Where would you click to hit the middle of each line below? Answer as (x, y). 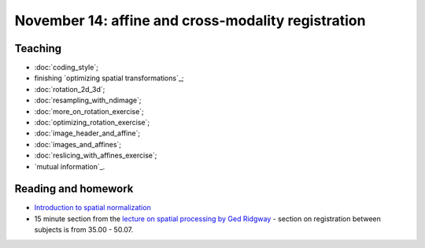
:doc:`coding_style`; (66, 68)
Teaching (38, 48)
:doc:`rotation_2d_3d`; (70, 89)
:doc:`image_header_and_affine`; (87, 133)
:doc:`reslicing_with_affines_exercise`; (96, 155)
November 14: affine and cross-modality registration (190, 20)
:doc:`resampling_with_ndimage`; (88, 100)
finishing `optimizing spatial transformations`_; (109, 78)
